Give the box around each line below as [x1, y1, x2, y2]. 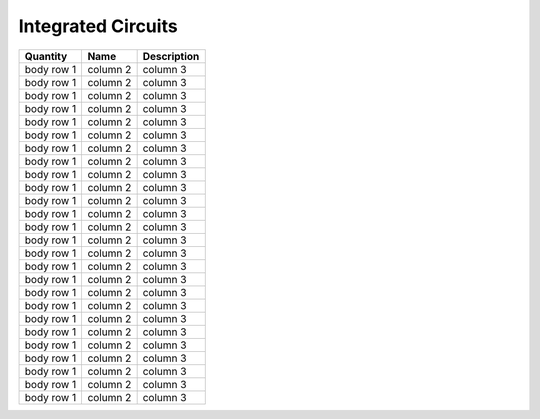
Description [142, 49, 200, 63]
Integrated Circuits [18, 15, 179, 37]
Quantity [24, 49, 68, 63]
